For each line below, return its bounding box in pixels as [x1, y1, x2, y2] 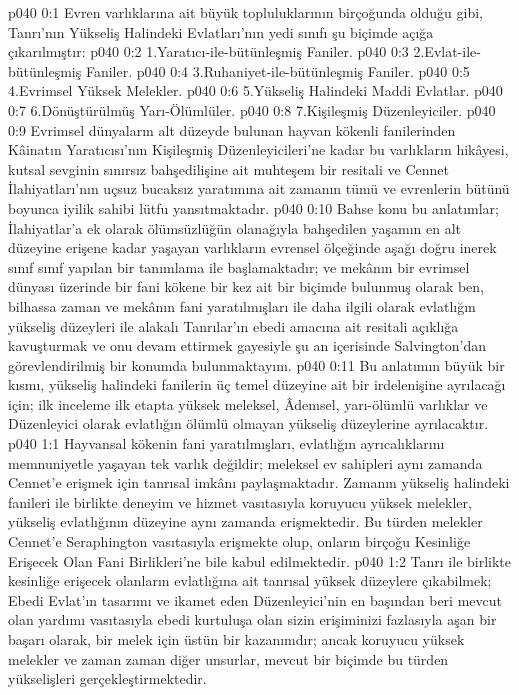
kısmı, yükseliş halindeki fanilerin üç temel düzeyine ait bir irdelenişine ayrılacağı [8, 374, 506, 395]
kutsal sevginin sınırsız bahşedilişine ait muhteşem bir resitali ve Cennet [8, 158, 449, 179]
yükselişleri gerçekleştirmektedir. [8, 668, 207, 689]
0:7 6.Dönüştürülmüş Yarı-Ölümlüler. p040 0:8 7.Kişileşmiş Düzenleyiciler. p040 [8, 99, 496, 120]
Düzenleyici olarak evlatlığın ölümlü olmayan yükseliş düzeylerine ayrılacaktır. [8, 413, 489, 434]
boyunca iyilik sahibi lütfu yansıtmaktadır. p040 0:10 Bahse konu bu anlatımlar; [8, 197, 499, 218]
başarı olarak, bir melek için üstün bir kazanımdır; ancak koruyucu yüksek [8, 629, 465, 649]
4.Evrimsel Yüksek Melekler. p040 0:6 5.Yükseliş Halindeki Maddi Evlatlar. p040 [8, 80, 503, 101]
